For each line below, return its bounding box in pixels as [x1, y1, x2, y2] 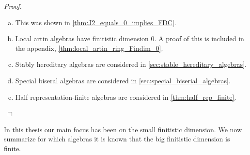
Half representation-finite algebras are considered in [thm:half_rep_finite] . [15, 92, 236, 102]
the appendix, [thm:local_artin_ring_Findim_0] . [15, 43, 163, 53]
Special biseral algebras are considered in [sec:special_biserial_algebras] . [15, 75, 231, 85]
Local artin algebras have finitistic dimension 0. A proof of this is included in [15, 33, 244, 44]
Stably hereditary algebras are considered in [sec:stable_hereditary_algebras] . [15, 59, 247, 69]
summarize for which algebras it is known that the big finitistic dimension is [4, 134, 230, 144]
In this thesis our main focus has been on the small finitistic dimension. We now [4, 124, 242, 134]
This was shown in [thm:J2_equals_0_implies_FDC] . [15, 17, 176, 27]
